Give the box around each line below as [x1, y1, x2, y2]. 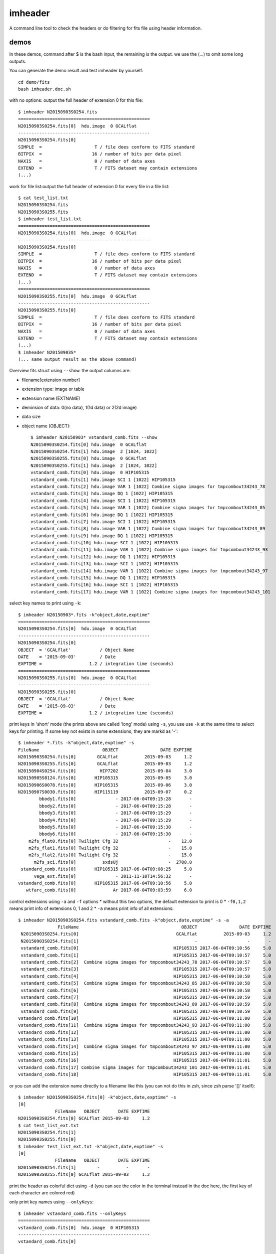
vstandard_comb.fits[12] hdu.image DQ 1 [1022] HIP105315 [30, 554, 176, 559]
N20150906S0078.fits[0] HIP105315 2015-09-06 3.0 [18, 782, 192, 788]
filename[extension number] [21, 377, 80, 383]
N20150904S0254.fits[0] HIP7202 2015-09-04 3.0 [18, 768, 192, 773]
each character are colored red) [9, 1190, 75, 1196]
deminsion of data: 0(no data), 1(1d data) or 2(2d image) [21, 404, 137, 411]
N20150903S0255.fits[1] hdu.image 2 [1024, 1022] [30, 462, 157, 468]
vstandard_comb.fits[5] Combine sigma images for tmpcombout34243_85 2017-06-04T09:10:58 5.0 [20, 981, 271, 986]
